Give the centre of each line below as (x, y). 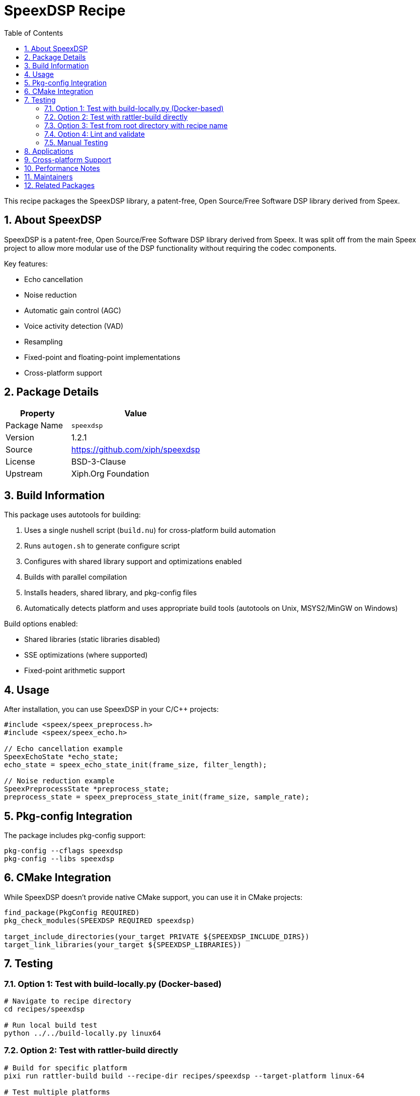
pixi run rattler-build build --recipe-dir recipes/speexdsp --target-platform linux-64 (184, 1076)
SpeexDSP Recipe (65, 11)
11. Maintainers (49, 176)
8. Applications (49, 151)
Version (20, 438)
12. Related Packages (60, 185)
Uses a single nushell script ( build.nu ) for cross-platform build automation (150, 530)
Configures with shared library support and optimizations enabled (133, 562)
